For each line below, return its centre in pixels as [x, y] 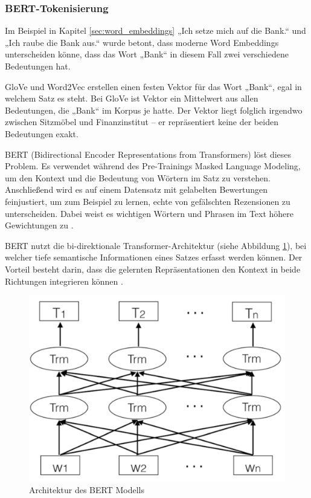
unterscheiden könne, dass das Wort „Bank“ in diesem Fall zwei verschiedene [147, 54]
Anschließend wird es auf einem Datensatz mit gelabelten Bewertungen [136, 189]
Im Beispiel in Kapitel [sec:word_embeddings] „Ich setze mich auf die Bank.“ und [155, 31]
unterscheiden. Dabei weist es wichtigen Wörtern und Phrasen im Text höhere [149, 213]
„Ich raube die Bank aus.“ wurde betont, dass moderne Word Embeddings [142, 42]
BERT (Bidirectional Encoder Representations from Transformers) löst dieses [148, 154]
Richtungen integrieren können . [64, 281]
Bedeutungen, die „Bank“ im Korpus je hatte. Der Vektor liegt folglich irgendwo [154, 110]
